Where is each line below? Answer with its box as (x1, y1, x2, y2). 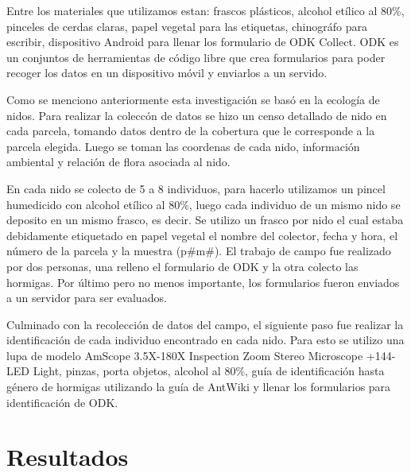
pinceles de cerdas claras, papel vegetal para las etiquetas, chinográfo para (6, 17, 368, 34)
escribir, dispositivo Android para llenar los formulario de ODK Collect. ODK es (6, 33, 399, 50)
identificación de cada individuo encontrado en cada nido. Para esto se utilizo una (6, 331, 405, 348)
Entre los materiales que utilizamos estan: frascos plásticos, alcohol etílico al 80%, (6, 2, 405, 18)
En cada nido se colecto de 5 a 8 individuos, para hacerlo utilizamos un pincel (6, 180, 386, 196)
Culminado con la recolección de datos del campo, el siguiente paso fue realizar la (6, 316, 404, 332)
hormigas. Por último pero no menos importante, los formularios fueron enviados (6, 273, 400, 290)
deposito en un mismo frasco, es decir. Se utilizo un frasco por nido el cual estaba (6, 211, 404, 228)
